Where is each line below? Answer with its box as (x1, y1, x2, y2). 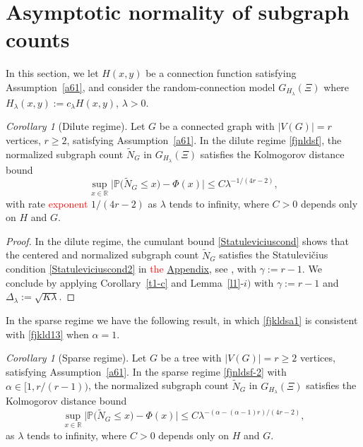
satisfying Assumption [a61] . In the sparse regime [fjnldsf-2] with (6, 364, 287, 379)
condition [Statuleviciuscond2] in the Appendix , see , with (6, 261, 256, 276)
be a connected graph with (159, 119, 275, 133)
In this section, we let (6, 66, 99, 81)
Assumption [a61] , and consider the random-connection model (6, 79, 275, 94)
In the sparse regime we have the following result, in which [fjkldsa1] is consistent (6, 313, 358, 328)
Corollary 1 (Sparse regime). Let (6, 350, 147, 365)
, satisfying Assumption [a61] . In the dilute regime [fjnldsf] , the (66, 132, 342, 147)
